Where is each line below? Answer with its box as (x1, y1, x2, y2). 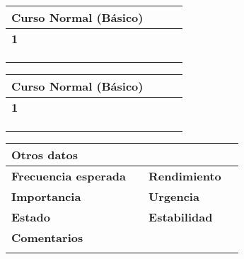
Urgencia (149, 188, 199, 205)
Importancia (11, 188, 81, 205)
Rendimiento (149, 168, 221, 184)
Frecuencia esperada (11, 168, 127, 184)
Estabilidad (149, 209, 213, 225)
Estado (11, 209, 50, 225)
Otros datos (11, 146, 78, 163)
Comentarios (11, 229, 83, 246)
